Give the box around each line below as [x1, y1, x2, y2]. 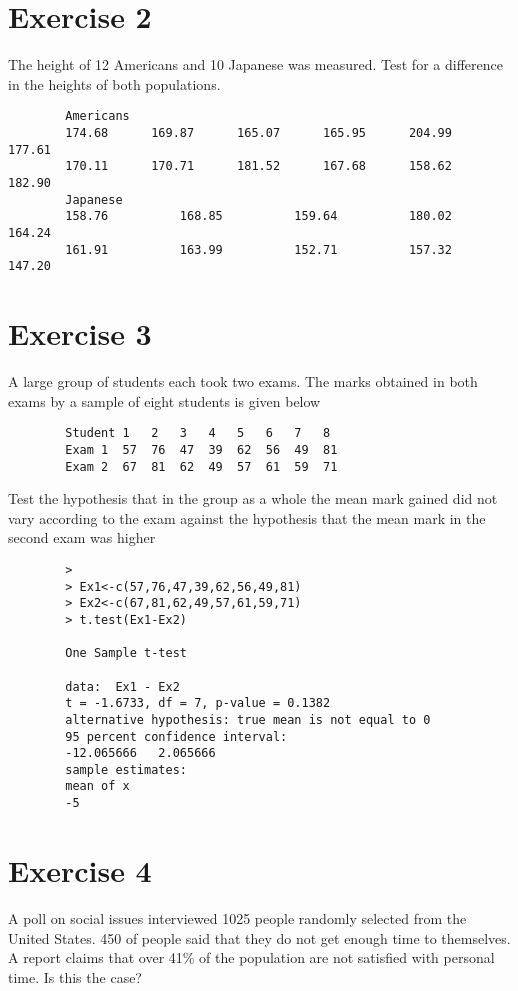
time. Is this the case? [8, 966, 142, 987]
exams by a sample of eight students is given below [8, 390, 321, 411]
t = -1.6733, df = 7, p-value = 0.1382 [65, 696, 331, 711]
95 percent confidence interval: [65, 729, 288, 744]
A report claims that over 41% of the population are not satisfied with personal [8, 947, 495, 968]
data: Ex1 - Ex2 [65, 679, 180, 694]
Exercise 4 [8, 849, 152, 890]
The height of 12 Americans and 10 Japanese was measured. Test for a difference [8, 54, 503, 75]
